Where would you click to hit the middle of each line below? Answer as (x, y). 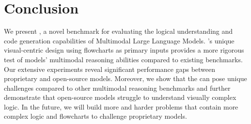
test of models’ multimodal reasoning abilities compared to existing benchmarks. (123, 59)
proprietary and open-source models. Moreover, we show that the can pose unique (125, 78)
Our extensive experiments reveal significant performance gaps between (110, 69)
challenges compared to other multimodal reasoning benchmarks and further (117, 88)
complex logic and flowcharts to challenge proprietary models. (95, 116)
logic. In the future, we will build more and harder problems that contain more (121, 106)
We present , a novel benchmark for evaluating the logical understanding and (118, 31)
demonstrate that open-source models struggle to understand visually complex (120, 97)
